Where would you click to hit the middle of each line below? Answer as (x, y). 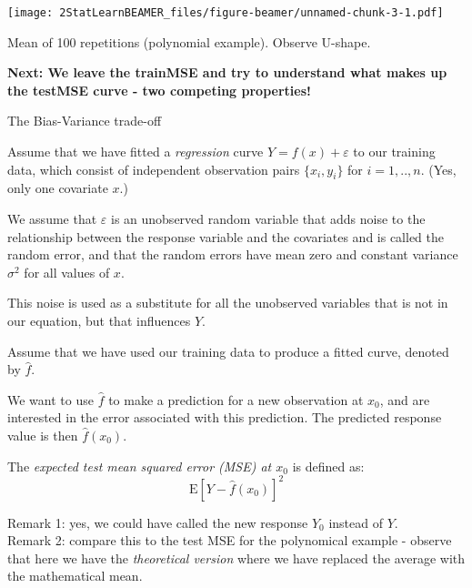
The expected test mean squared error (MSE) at (140, 466)
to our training (394, 152)
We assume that (52, 219)
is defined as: (328, 466)
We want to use (50, 399)
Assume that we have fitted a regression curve (136, 152)
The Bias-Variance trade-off (85, 121)
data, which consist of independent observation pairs (154, 169)
